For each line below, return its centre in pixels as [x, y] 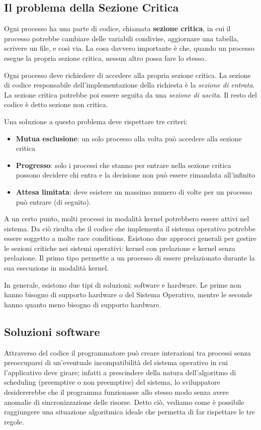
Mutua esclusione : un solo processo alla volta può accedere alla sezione [129, 138]
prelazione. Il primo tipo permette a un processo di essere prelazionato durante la [129, 258]
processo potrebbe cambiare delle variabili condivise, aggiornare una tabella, [121, 38]
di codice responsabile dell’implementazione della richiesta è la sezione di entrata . [129, 85]
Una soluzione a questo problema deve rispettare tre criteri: [96, 121]
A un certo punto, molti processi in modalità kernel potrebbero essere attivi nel [127, 219]
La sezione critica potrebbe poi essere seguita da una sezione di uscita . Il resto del [130, 94]
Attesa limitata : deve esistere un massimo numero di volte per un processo [134, 191]
